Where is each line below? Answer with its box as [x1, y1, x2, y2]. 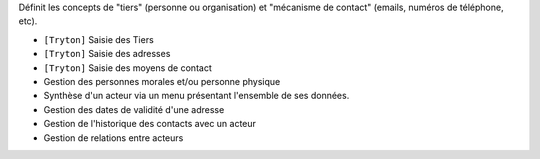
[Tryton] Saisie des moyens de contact [43, 61, 212, 74]
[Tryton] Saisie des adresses [43, 48, 171, 60]
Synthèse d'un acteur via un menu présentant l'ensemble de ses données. [43, 90, 350, 102]
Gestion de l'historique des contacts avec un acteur [43, 118, 257, 130]
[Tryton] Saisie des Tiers [43, 33, 154, 45]
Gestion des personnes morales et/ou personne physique [43, 75, 281, 87]
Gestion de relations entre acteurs [43, 131, 184, 144]
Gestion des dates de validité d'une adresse [43, 103, 225, 115]
